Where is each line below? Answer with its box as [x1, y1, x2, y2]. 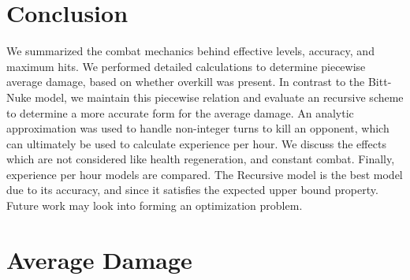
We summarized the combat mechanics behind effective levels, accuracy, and [6, 43, 375, 59]
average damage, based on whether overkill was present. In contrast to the [6, 73, 365, 90]
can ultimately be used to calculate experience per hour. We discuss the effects [6, 135, 386, 151]
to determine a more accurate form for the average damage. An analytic [6, 104, 354, 121]
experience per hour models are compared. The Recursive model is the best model [6, 166, 403, 182]
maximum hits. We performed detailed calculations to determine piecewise [6, 58, 366, 74]
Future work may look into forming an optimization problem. [6, 197, 303, 214]
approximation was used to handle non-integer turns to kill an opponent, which [6, 120, 389, 136]
